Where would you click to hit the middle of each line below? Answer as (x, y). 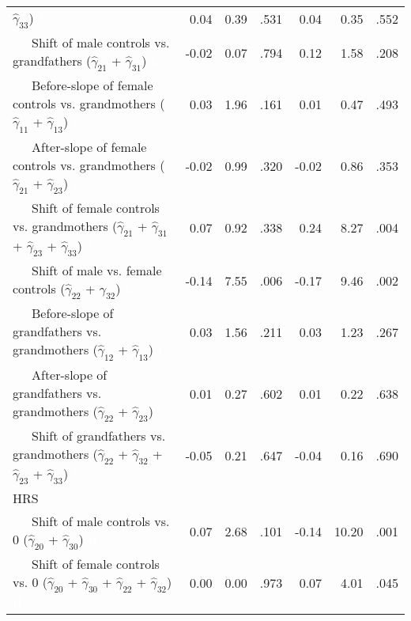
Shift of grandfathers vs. (99, 435)
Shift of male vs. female (97, 271)
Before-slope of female (92, 85)
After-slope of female (89, 146)
